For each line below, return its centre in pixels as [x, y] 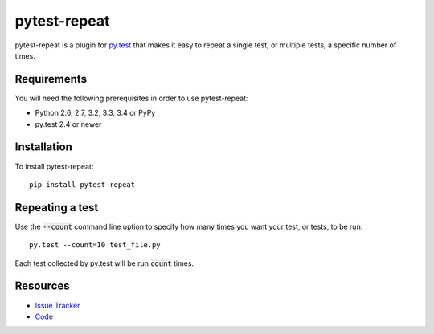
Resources [42, 286]
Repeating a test [57, 208]
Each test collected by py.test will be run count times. [104, 263]
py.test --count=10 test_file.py [95, 245]
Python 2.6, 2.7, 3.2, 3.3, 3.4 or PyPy [95, 113]
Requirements [51, 79]
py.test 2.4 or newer [68, 124]
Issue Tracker [57, 305]
